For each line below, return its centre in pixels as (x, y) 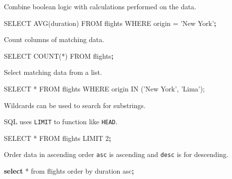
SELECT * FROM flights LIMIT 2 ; (58, 138)
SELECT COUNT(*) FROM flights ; (59, 56)
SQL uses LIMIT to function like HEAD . (61, 122)
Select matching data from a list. (53, 72)
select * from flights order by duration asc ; (69, 171)
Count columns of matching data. (54, 39)
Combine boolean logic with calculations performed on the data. (100, 6)
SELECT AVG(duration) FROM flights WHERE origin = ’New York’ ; (110, 23)
